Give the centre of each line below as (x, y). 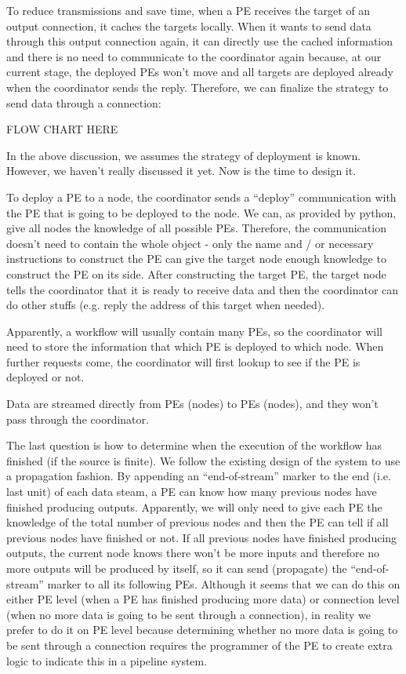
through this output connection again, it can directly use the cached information (200, 41)
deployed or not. (45, 377)
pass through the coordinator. (78, 419)
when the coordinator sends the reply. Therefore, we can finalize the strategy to (198, 87)
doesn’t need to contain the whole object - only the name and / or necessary (190, 243)
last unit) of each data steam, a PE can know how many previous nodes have (192, 492)
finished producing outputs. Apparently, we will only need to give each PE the (194, 506)
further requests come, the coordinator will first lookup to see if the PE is (183, 361)
